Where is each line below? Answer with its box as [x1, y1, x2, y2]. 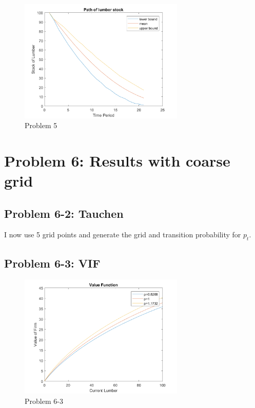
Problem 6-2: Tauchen [4, 205, 124, 221]
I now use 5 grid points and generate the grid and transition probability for [4, 229, 241, 240]
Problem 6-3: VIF [4, 255, 101, 271]
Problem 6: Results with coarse [4, 150, 230, 171]
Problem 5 [25, 120, 57, 131]
